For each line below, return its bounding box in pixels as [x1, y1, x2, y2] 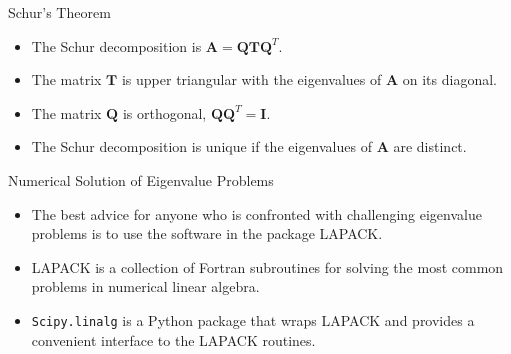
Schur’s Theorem [8, 2, 111, 22]
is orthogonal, [122, 102, 207, 123]
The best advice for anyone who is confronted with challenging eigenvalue [31, 203, 482, 224]
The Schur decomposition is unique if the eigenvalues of [31, 136, 372, 157]
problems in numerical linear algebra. [31, 276, 260, 297]
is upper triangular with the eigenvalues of [121, 69, 382, 90]
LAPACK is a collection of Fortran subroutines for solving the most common [31, 256, 504, 277]
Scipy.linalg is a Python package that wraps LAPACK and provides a [31, 309, 475, 330]
